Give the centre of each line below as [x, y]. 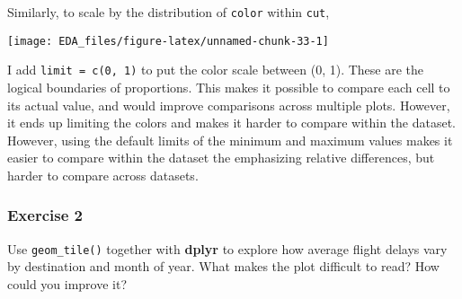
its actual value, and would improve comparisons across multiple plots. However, [229, 105]
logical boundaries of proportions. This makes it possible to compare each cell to [229, 87]
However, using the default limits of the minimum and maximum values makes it [230, 140]
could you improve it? [67, 284]
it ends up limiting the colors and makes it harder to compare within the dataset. [232, 123]
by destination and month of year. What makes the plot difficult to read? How [223, 266]
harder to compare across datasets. [103, 175]
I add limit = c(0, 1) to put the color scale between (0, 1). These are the [216, 70]
